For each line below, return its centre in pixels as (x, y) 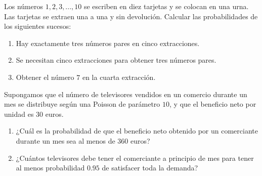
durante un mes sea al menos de (65, 140)
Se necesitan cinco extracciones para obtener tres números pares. (116, 60)
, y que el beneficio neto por (213, 104)
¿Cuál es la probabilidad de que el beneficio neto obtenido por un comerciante (137, 131)
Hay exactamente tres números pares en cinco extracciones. (108, 43)
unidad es (19, 114)
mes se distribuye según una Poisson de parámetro (82, 104)
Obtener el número (45, 77)
